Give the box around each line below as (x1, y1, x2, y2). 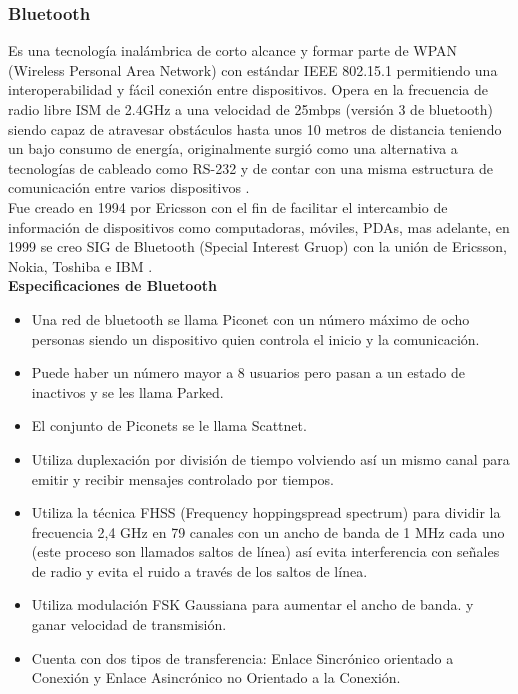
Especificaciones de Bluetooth (8, 275, 217, 296)
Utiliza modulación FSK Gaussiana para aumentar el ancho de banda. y (31, 594, 474, 615)
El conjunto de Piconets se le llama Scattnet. (31, 415, 307, 436)
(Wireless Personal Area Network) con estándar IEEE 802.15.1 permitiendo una (8, 59, 498, 80)
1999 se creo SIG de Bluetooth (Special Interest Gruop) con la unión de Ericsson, (8, 236, 507, 257)
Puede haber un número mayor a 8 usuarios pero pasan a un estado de (31, 362, 465, 383)
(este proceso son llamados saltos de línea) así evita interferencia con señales (31, 541, 500, 562)
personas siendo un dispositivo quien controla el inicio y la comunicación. (31, 328, 480, 349)
